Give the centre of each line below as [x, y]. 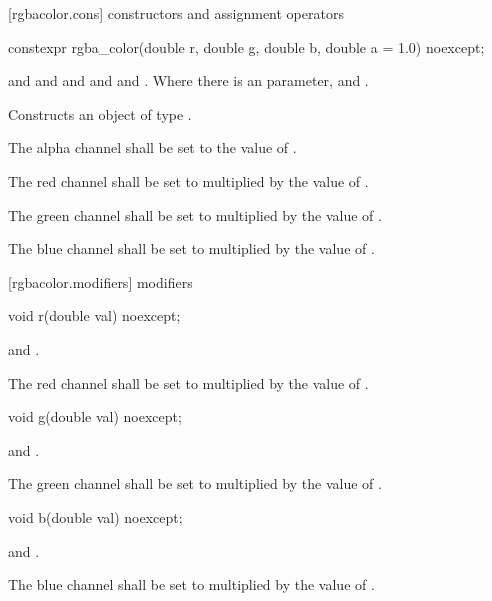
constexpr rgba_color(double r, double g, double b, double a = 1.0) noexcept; [246, 46]
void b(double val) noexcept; [95, 516]
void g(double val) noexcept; [95, 416]
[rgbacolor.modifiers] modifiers [100, 281]
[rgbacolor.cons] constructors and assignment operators [176, 13]
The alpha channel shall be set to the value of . [152, 147]
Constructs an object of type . [100, 113]
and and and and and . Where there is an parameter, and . [188, 80]
